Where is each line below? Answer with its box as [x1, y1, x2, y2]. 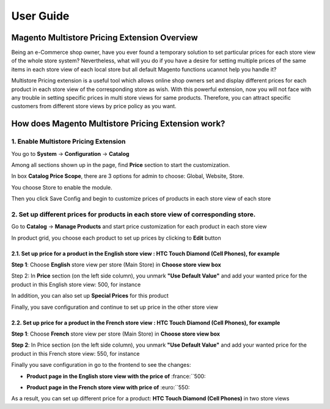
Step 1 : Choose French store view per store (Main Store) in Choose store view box [11, 330, 220, 337]
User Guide [11, 9, 70, 23]
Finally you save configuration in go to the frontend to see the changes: [11, 361, 191, 369]
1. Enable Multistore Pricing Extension [11, 138, 126, 146]
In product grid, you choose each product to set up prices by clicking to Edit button [11, 234, 221, 241]
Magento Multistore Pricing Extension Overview [11, 32, 198, 43]
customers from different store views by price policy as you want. [11, 103, 177, 110]
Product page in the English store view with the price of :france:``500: [26, 372, 206, 380]
